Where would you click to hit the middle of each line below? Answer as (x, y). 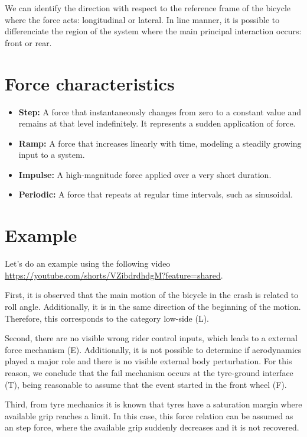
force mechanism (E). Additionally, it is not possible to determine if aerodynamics (153, 349)
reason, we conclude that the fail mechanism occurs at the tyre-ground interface (149, 372)
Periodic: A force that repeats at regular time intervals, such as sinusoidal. (156, 194)
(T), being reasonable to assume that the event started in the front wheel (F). (146, 384)
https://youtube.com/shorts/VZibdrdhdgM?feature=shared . (114, 275)
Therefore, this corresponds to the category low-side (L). (107, 318)
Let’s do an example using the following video (88, 263)
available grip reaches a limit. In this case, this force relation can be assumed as (149, 415)
